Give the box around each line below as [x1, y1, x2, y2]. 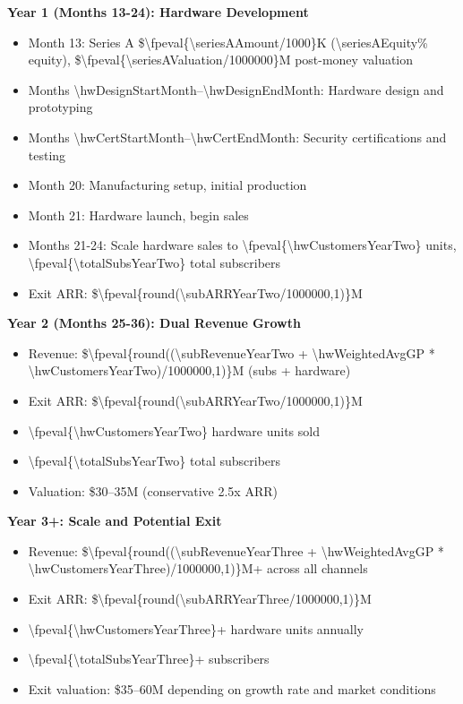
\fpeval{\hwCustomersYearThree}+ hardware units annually [28, 619, 364, 638]
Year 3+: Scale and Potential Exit [7, 511, 222, 530]
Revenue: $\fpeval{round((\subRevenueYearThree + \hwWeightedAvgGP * [28, 541, 444, 560]
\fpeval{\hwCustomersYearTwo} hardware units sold [28, 421, 320, 440]
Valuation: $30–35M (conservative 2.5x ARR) [28, 481, 278, 500]
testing [28, 145, 66, 164]
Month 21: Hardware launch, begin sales [28, 205, 249, 224]
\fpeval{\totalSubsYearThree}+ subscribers [28, 649, 270, 668]
